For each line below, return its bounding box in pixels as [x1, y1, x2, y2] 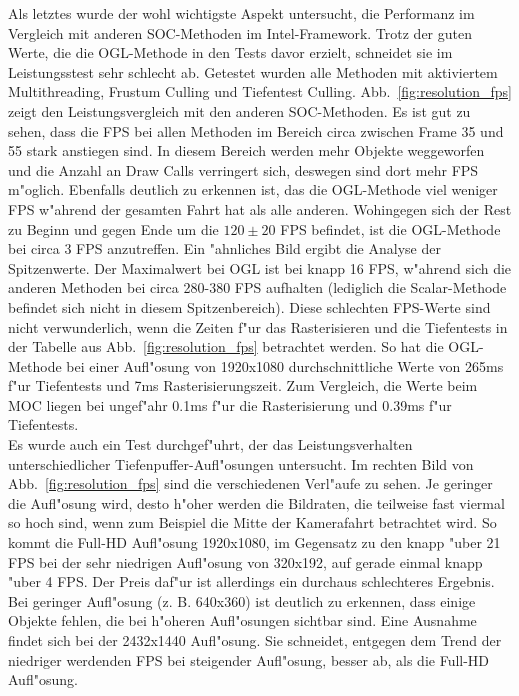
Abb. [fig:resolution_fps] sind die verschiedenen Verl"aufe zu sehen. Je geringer [8, 473, 493, 494]
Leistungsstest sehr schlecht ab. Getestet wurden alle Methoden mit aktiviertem [8, 61, 498, 82]
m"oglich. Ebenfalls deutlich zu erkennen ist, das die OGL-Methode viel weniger [8, 179, 498, 200]
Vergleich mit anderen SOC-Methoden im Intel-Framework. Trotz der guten [8, 22, 472, 43]
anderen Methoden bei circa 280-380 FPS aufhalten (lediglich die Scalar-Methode [8, 277, 507, 298]
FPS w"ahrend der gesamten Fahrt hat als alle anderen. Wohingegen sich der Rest [8, 198, 512, 219]
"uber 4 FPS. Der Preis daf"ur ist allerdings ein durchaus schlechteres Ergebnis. [8, 571, 495, 592]
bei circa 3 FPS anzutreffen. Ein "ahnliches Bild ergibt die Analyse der [8, 238, 441, 259]
